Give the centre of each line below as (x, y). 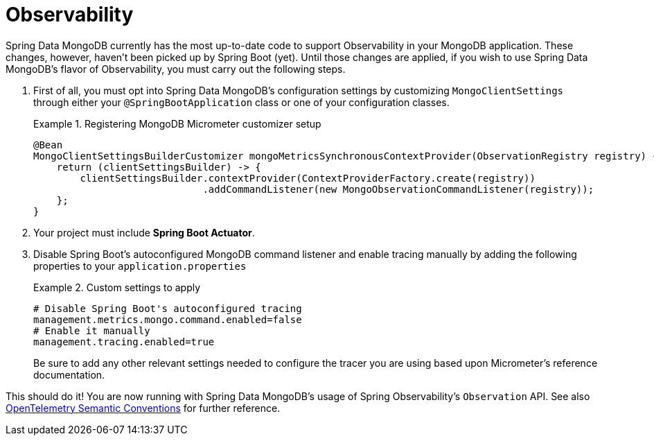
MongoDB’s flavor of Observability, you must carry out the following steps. (176, 69)
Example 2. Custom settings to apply (117, 287)
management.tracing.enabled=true (124, 341)
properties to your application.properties (140, 266)
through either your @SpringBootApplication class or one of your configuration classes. (241, 102)
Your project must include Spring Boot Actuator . (144, 232)
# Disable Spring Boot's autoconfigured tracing (168, 308)
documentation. (69, 374)
